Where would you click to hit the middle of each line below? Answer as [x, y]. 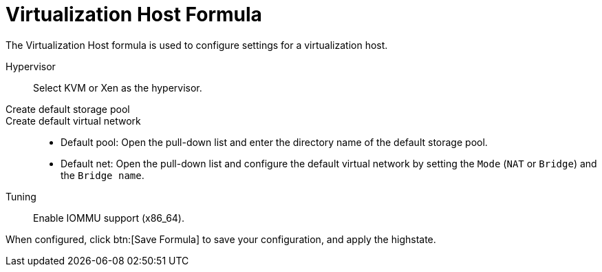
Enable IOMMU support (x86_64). [109, 218]
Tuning [21, 196]
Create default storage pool [68, 109]
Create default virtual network [73, 121]
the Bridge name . [103, 175]
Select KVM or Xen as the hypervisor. [118, 87]
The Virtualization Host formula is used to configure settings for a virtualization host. [197, 45]
